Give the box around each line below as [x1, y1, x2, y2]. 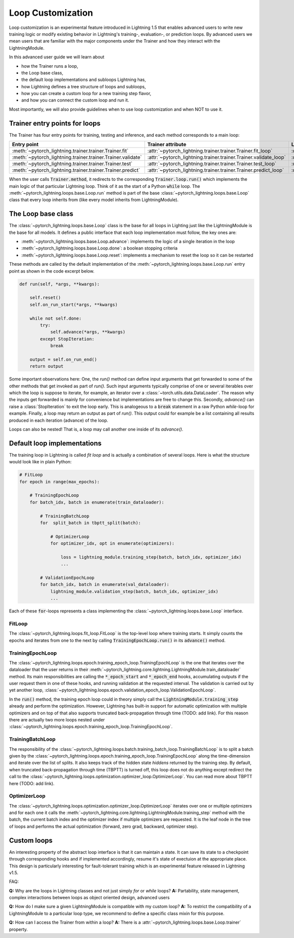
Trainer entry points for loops [9, 119, 100, 127]
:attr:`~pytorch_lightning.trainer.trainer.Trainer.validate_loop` [147, 154, 286, 161]
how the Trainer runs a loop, [21, 63, 78, 69]
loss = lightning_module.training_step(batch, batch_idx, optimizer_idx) [60, 554, 242, 560]
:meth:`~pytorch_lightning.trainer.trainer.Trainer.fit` [12, 148, 129, 154]
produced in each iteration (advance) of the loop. [9, 417, 109, 423]
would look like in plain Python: [9, 459, 72, 465]
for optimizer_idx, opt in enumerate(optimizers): [50, 541, 175, 546]
